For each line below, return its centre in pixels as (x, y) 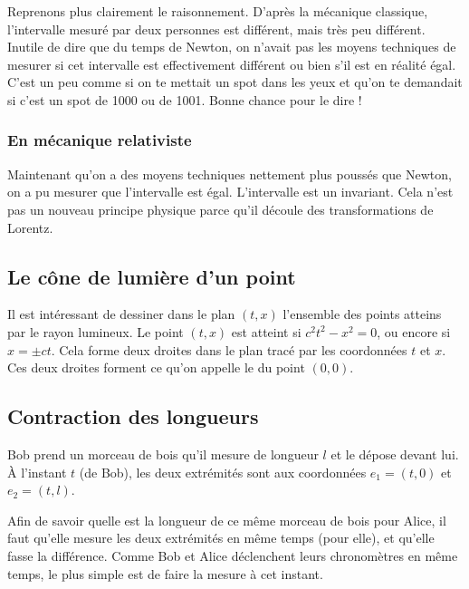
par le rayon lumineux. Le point (96, 331)
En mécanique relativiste (100, 140)
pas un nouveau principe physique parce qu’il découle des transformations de (220, 209)
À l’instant (37, 472)
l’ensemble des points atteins (362, 314)
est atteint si (266, 331)
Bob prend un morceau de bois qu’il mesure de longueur (163, 454)
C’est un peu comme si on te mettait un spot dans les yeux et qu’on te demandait (235, 82)
